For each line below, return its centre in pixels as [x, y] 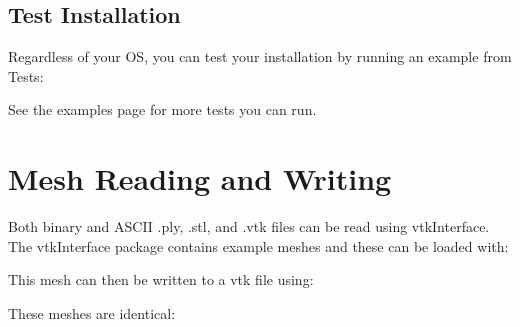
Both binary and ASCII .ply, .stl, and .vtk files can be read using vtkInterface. [249, 226]
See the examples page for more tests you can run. [162, 109]
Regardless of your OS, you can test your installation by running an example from [260, 56]
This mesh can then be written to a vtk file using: [161, 279]
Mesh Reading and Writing [200, 178]
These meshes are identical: [92, 312]
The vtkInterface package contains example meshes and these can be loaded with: [258, 245]
